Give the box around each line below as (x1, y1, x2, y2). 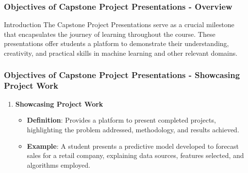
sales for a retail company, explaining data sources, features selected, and (27, 150, 244, 160)
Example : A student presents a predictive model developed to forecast (27, 141, 239, 151)
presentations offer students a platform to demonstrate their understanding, (4, 38, 229, 48)
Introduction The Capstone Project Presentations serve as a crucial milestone (4, 19, 234, 30)
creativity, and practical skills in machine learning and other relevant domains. (4, 48, 238, 58)
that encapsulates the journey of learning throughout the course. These (4, 29, 215, 39)
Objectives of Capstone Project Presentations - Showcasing (4, 68, 240, 80)
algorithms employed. (27, 159, 90, 170)
